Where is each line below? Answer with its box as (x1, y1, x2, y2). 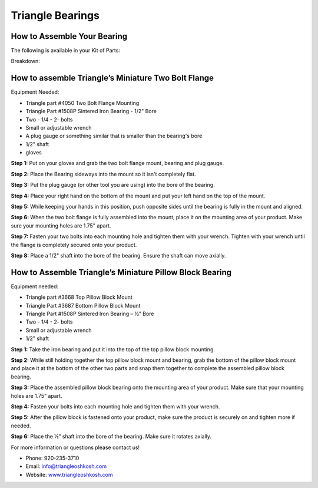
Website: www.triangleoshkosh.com (25, 471, 113, 478)
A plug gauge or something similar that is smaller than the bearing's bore (25, 133, 203, 140)
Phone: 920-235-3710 (25, 454, 79, 461)
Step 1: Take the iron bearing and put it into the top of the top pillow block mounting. (11, 345, 215, 353)
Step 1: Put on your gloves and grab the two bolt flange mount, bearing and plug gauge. (11, 160, 224, 167)
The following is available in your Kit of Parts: (11, 47, 121, 54)
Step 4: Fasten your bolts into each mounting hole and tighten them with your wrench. (11, 403, 220, 410)
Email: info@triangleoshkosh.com (25, 463, 107, 470)
